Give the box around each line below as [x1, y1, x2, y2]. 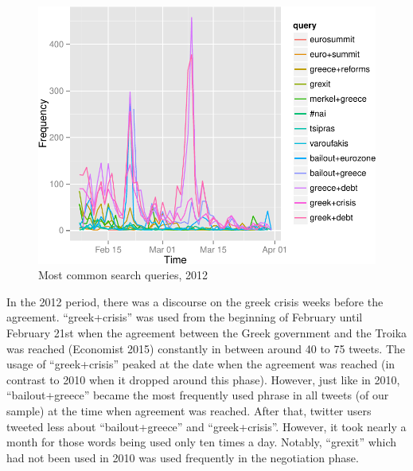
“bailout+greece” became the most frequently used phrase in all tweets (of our [6, 387, 389, 403]
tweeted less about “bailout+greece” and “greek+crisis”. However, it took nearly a [6, 418, 407, 434]
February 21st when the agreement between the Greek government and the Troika [6, 324, 407, 341]
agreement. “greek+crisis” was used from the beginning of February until [6, 309, 363, 325]
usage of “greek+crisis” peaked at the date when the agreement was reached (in [6, 356, 395, 372]
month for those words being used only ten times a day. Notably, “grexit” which [6, 434, 397, 450]
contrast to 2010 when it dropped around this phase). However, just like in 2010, [6, 371, 400, 387]
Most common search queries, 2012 [38, 267, 208, 283]
